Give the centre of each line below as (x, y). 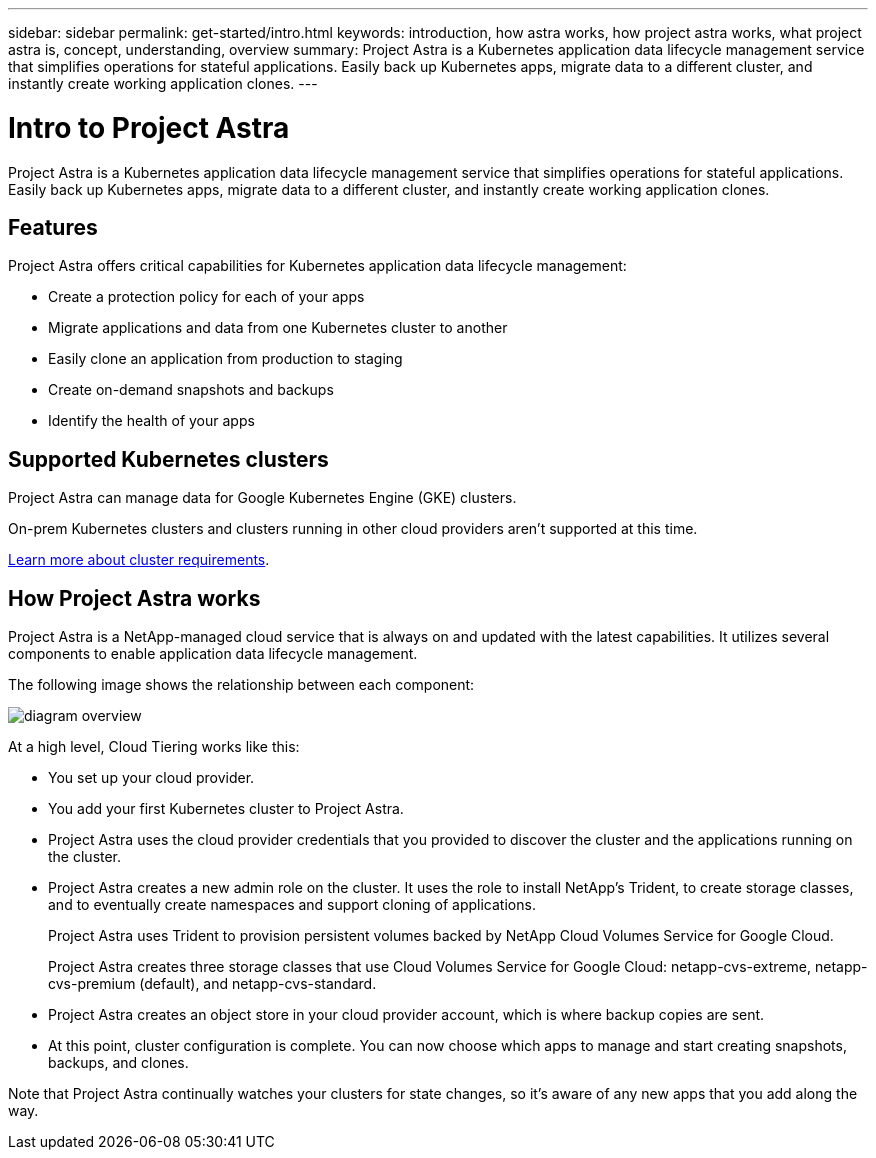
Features (53, 227)
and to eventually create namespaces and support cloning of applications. (292, 905)
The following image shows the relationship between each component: (241, 685)
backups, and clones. (118, 1063)
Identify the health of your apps (151, 421)
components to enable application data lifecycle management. (213, 654)
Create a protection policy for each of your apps (206, 297)
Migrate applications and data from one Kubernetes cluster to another (278, 328)
